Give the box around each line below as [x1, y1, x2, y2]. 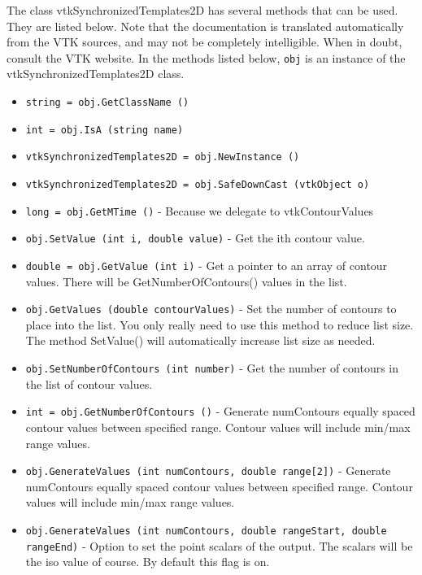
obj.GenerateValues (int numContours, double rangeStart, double [25, 525, 387, 537]
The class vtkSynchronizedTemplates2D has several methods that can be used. [7, 2, 398, 18]
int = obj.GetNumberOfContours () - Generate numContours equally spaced [25, 403, 415, 420]
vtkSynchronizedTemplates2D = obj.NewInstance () [25, 151, 300, 163]
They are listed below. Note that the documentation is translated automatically [7, 17, 404, 34]
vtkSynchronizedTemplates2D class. [7, 65, 185, 82]
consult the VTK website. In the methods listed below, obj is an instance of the [7, 49, 406, 66]
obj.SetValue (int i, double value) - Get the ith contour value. [25, 229, 365, 246]
